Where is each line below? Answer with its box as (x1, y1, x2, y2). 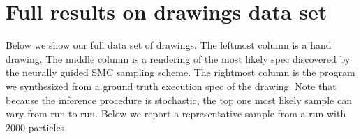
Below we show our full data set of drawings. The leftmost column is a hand (6, 38, 332, 52)
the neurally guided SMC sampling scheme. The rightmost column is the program (6, 65, 355, 80)
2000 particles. (6, 119, 68, 134)
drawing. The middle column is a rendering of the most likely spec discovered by (6, 51, 351, 66)
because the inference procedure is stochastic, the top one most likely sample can (6, 92, 352, 107)
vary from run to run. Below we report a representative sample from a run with (6, 106, 346, 121)
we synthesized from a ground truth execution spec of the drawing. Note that (6, 78, 337, 93)
